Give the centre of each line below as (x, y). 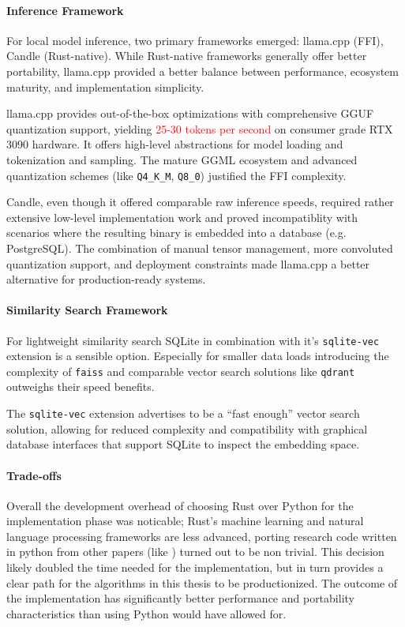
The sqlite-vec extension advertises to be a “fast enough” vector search (183, 413)
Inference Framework (65, 10)
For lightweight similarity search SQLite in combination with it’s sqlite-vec (193, 340)
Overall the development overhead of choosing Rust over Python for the (180, 505)
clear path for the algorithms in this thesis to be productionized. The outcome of (202, 582)
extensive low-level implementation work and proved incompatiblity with (182, 217)
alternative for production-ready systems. (106, 279)
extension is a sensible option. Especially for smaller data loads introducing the (198, 356)
